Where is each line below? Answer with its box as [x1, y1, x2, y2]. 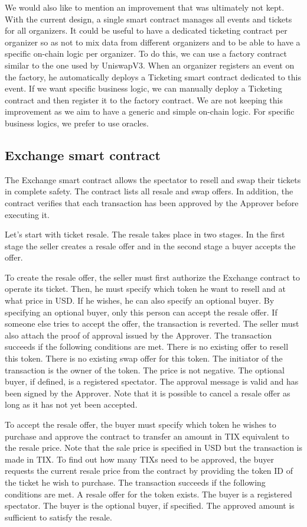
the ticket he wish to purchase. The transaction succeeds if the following [5, 476, 266, 488]
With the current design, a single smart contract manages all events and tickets [5, 12, 292, 25]
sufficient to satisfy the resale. [5, 510, 112, 523]
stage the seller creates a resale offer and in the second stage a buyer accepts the [5, 239, 296, 252]
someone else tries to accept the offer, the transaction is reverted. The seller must [5, 317, 299, 330]
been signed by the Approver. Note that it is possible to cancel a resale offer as [5, 386, 290, 399]
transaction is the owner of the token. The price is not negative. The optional [5, 363, 285, 376]
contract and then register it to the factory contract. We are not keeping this [5, 93, 283, 106]
